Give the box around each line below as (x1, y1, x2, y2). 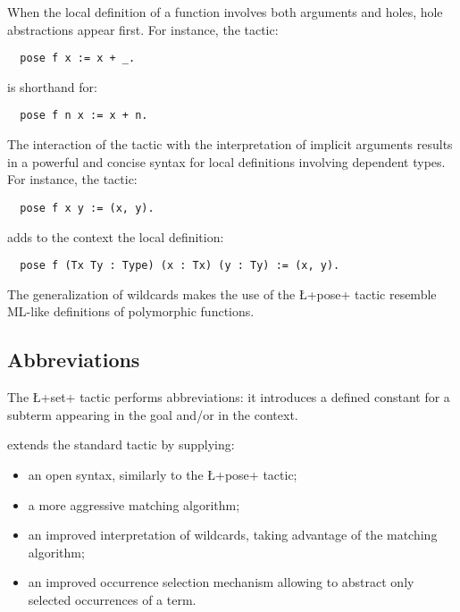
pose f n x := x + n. (20, 109, 148, 122)
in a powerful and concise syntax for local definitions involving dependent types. (7, 152, 446, 171)
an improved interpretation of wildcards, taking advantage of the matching (28, 525, 438, 544)
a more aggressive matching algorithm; (28, 495, 240, 514)
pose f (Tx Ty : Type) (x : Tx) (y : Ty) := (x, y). (20, 259, 340, 272)
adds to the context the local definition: (7, 227, 224, 246)
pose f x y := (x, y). (20, 201, 155, 214)
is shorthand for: (7, 77, 97, 96)
